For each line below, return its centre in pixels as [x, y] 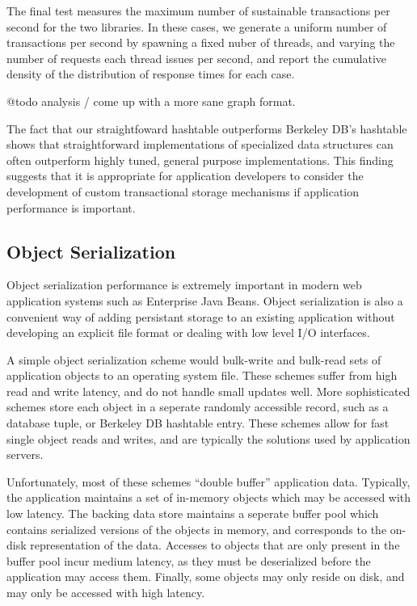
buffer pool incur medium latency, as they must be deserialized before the [189, 560]
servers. [25, 455]
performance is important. [71, 207]
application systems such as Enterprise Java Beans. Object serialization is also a [205, 300]
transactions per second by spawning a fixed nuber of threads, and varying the [201, 42]
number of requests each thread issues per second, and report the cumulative [197, 58]
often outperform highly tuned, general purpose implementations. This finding [200, 160]
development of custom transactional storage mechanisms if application [183, 191]
